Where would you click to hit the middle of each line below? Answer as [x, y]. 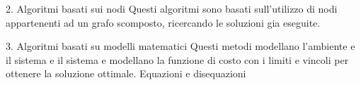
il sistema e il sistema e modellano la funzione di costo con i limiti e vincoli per [177, 59]
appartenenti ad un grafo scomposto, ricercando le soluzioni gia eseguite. [163, 22]
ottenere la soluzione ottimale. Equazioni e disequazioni [126, 73]
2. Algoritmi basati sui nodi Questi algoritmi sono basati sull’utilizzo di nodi [172, 8]
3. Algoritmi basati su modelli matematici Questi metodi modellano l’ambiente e [180, 46]
